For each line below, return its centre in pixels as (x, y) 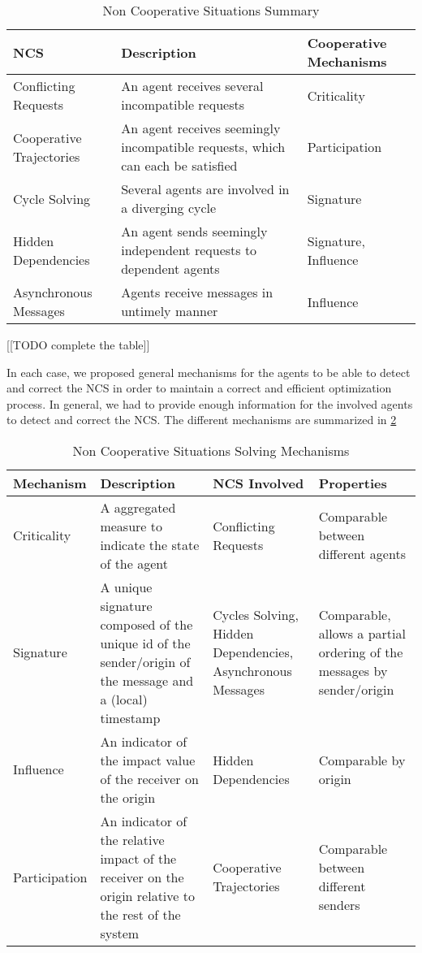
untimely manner (170, 311)
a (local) (124, 699)
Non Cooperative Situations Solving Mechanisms (211, 450)
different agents (362, 554)
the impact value (148, 760)
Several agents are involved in (205, 189)
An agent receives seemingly (201, 128)
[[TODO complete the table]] (78, 344)
